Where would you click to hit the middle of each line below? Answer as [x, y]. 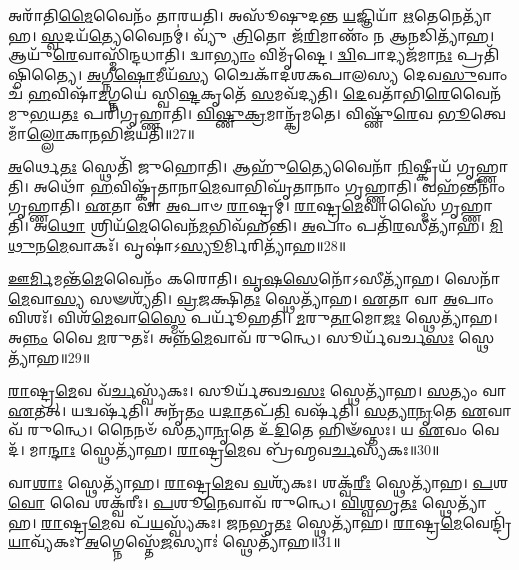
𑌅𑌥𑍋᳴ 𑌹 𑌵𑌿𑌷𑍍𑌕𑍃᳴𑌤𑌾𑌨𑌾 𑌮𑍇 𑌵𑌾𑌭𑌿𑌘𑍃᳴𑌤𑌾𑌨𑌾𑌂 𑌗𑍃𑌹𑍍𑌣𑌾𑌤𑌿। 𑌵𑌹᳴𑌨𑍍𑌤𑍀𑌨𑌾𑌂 [269, 185]
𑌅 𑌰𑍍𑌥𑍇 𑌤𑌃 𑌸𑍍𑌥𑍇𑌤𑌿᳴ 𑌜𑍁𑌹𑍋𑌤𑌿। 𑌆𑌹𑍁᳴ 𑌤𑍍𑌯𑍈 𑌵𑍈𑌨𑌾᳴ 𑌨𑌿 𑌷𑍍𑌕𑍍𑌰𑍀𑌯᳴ [230, 166]
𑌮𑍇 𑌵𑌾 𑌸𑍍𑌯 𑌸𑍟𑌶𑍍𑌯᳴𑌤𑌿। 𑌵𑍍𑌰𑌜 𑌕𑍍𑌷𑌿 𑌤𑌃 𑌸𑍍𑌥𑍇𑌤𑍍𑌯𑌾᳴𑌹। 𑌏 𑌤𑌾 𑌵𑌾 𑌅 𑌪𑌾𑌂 [251, 297]
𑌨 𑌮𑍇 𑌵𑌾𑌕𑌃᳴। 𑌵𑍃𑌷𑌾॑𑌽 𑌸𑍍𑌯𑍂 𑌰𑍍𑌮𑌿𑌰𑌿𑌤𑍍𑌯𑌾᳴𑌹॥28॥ [191, 244]
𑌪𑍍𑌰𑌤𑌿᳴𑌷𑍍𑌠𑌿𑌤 [478, 54]
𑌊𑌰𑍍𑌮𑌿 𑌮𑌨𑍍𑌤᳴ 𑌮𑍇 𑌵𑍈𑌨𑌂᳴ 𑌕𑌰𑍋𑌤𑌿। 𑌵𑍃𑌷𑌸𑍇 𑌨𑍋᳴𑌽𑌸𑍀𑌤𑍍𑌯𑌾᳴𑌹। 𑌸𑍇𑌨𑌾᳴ [254, 278]
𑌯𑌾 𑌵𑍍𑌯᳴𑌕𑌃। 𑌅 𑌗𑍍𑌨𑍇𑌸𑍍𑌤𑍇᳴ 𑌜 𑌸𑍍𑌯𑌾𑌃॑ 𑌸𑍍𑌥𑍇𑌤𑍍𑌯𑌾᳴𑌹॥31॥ [174, 541]
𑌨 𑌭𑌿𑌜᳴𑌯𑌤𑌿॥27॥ [142, 132]
